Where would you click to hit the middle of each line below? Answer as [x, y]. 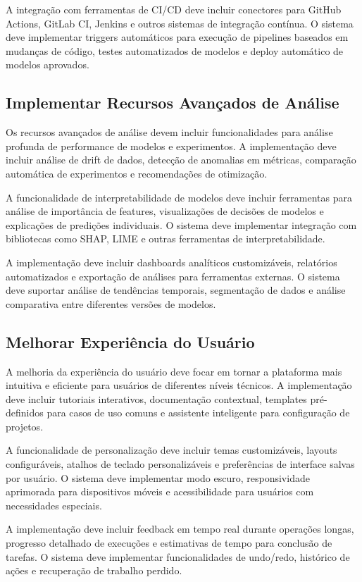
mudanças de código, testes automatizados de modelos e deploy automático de [175, 50]
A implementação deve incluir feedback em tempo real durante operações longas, [180, 529]
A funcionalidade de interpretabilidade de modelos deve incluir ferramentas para [179, 197]
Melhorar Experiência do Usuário [130, 341]
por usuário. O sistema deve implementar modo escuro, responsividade [158, 477]
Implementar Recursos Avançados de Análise [173, 103]
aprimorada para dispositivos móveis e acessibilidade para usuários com [160, 491]
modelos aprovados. [48, 64]
